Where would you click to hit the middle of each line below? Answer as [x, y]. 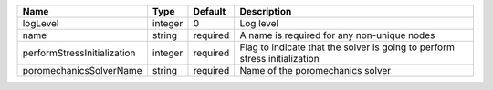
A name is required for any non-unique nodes [337, 35]
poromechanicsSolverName [82, 70]
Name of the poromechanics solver [315, 70]
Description [266, 11]
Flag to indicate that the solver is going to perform [347, 47]
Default [210, 11]
